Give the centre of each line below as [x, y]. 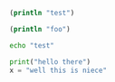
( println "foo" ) [40, 29]
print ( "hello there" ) [50, 62]
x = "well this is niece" [58, 70]
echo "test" [32, 45]
